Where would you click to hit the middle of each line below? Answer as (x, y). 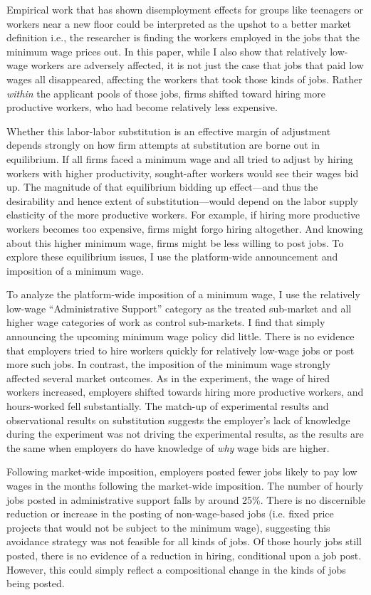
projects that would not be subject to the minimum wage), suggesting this (168, 527)
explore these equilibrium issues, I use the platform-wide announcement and (172, 257)
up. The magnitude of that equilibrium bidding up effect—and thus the (162, 187)
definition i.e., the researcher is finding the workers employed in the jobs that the (183, 37)
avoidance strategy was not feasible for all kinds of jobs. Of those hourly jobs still (184, 541)
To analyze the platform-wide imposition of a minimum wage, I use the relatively (183, 294)
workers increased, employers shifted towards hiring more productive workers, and (185, 392)
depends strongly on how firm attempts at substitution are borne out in (163, 145)
